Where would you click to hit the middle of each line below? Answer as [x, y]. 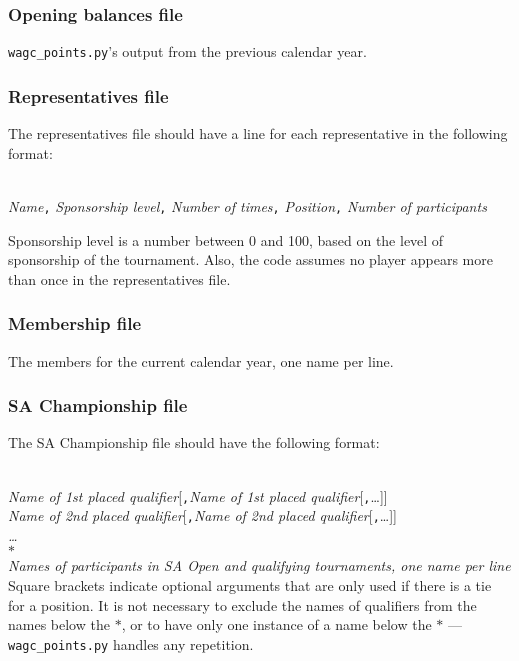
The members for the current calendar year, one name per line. [201, 360]
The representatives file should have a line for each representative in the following [258, 133]
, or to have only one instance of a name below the [276, 624]
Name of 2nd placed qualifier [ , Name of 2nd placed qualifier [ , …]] [203, 515]
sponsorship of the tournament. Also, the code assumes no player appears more [250, 259]
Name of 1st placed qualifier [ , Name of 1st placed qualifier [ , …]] [198, 495]
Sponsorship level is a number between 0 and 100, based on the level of [226, 239]
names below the [59, 624]
